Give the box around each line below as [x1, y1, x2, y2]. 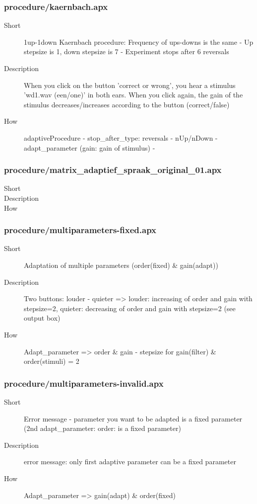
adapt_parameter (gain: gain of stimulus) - [24, 142, 155, 153]
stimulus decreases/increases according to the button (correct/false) [24, 99, 230, 109]
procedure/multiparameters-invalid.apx [4, 377, 164, 389]
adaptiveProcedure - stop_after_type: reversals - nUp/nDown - [24, 132, 218, 143]
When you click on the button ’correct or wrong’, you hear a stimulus [24, 80, 236, 90]
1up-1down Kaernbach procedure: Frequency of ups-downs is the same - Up [24, 36, 254, 47]
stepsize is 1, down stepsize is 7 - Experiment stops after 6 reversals [24, 46, 229, 57]
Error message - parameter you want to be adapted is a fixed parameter [24, 413, 243, 423]
